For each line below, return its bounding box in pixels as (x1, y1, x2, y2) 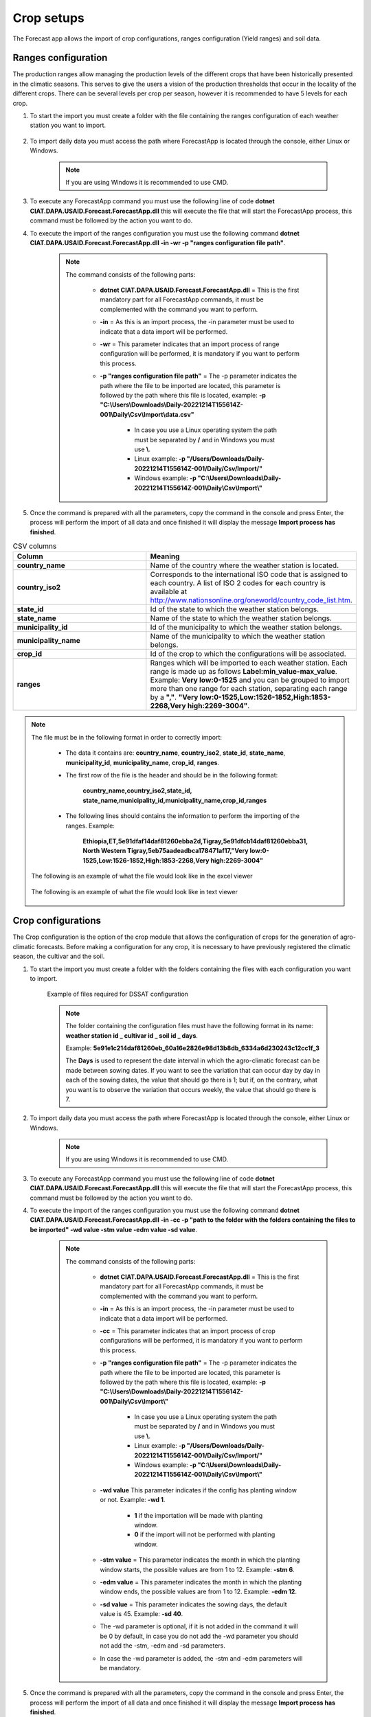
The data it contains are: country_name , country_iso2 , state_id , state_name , (65, 749, 286, 757)
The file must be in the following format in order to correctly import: (31, 733, 223, 741)
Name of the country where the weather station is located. (150, 560, 339, 570)
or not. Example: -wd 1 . (100, 1496, 166, 1504)
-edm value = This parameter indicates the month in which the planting (100, 1578, 302, 1586)
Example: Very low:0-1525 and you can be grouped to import (150, 675, 350, 685)
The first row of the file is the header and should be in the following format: (65, 771, 278, 780)
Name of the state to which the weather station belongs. (150, 613, 333, 623)
